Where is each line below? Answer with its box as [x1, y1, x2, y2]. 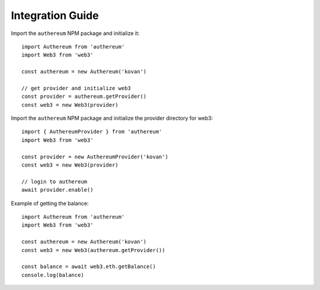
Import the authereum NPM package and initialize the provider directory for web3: [11, 114, 213, 122]
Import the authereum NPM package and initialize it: [11, 30, 140, 37]
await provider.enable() [21, 187, 94, 193]
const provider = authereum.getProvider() [21, 93, 147, 100]
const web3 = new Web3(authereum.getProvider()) [21, 247, 165, 253]
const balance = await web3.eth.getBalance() [21, 263, 156, 270]
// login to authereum [21, 178, 88, 185]
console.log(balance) [21, 272, 84, 278]
